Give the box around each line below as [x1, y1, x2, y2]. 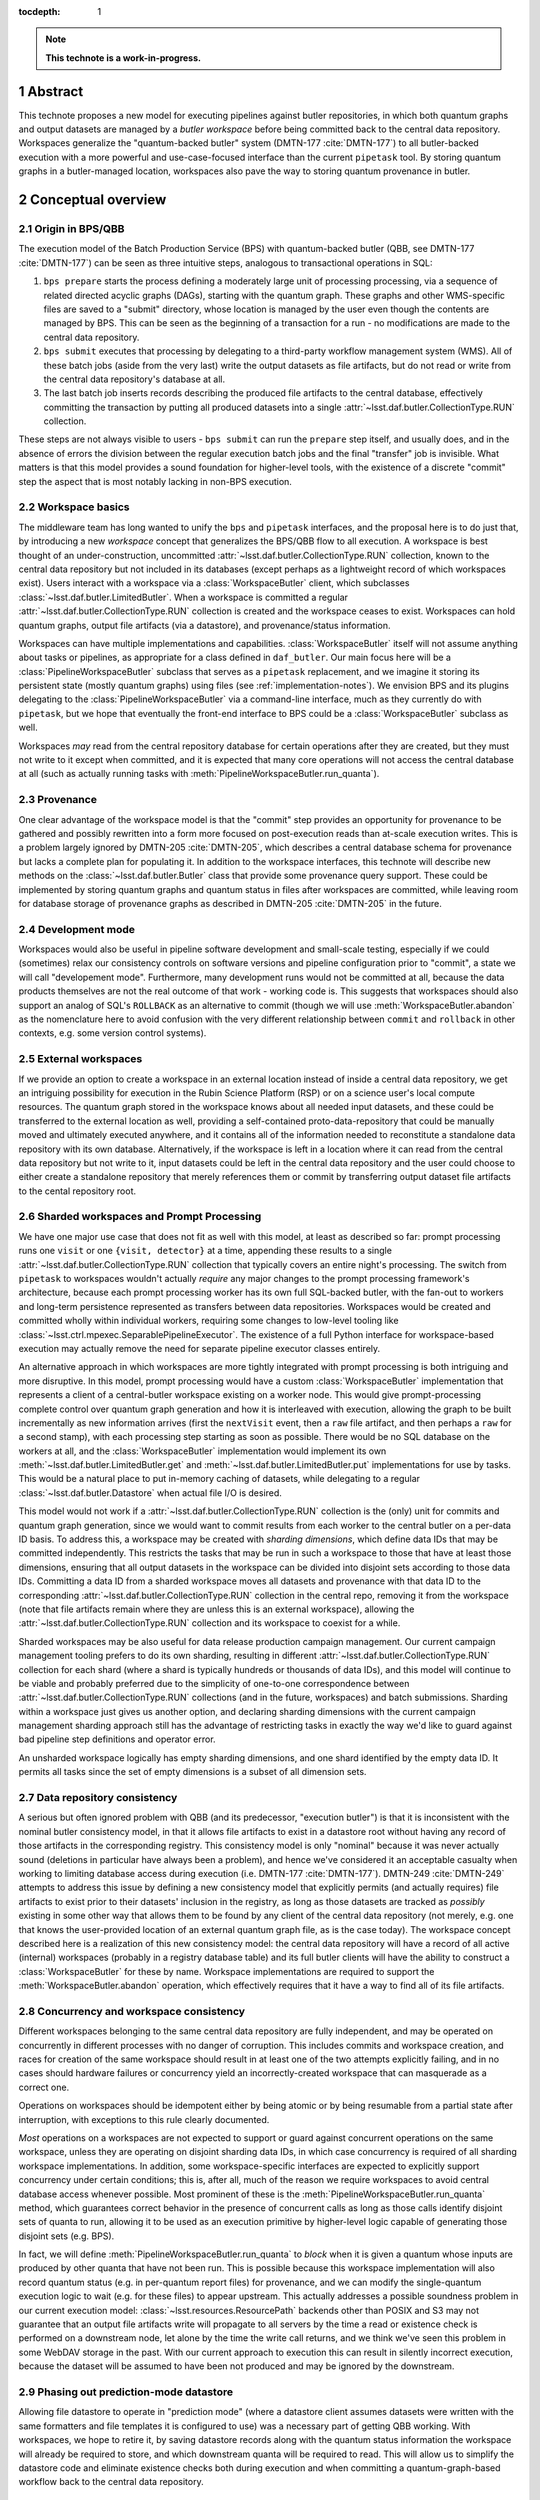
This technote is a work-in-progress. [45, 51, 202, 64]
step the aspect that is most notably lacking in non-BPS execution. [18, 475, 292, 487]
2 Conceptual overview [18, 191, 167, 209]
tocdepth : [18, 6, 61, 17]
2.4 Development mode [18, 922, 135, 936]
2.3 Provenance [18, 793, 97, 807]
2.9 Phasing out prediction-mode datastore [18, 2385, 234, 2399]
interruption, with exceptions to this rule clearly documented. [18, 2113, 270, 2125]
